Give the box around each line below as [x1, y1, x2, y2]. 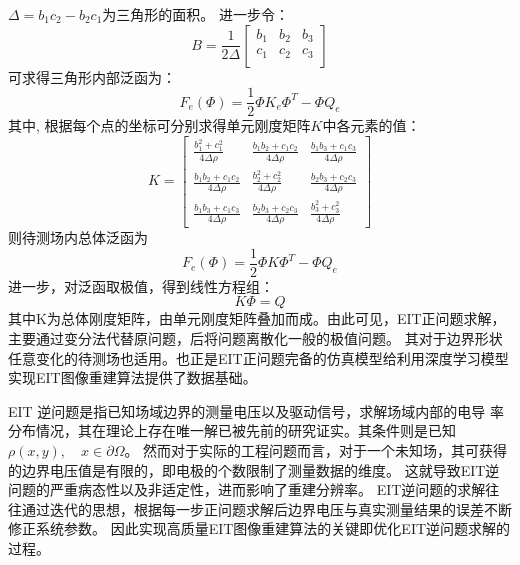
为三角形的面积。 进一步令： [102, 4, 290, 24]
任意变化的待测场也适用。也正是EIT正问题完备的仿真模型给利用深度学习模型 [8, 347, 509, 368]
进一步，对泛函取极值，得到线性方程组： [8, 275, 274, 296]
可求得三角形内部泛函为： [8, 66, 176, 87]
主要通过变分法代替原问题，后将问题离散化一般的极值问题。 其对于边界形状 [8, 327, 503, 348]
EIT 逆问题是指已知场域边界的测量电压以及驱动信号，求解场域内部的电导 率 [8, 400, 505, 421]
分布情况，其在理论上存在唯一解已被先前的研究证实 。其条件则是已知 [8, 420, 456, 441]
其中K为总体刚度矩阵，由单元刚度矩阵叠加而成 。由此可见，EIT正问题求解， [8, 308, 506, 329]
